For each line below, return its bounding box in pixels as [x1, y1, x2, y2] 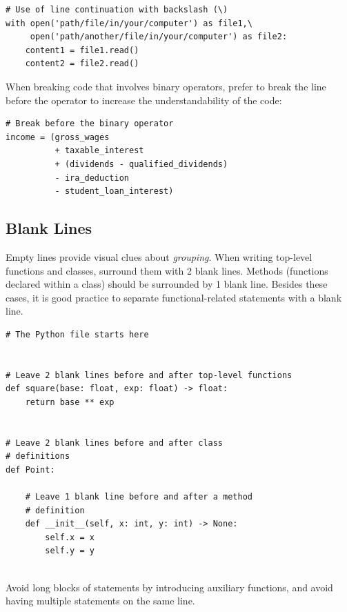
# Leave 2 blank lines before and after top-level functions [6, 370, 293, 380]
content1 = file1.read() [25, 45, 139, 55]
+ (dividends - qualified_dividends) [54, 159, 228, 169]
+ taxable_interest [54, 146, 144, 156]
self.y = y [45, 546, 95, 556]
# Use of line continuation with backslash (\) [6, 5, 228, 14]
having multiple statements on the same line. [6, 593, 195, 608]
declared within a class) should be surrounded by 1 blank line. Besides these [6, 277, 328, 291]
